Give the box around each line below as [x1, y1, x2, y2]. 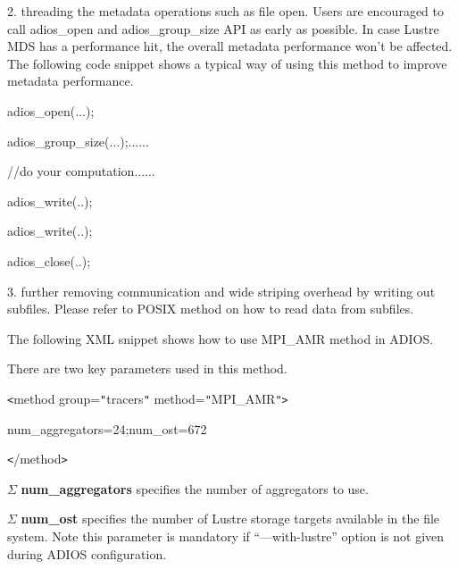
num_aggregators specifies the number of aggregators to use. [21, 479, 369, 498]
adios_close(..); [7, 251, 91, 270]
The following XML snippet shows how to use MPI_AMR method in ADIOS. [7, 329, 434, 347]
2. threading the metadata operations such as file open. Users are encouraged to [7, 2, 445, 20]
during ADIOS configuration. [7, 544, 167, 563]
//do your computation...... [7, 162, 155, 180]
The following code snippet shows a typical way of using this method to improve [7, 54, 447, 72]
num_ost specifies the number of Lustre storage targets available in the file [21, 509, 440, 528]
